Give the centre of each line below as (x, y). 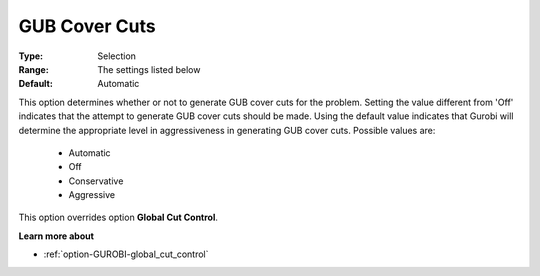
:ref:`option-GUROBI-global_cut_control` (126, 254)
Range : (33, 69)
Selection (117, 56)
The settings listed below (149, 69)
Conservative (96, 181)
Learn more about (56, 236)
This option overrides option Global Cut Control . (118, 217)
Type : (31, 56)
